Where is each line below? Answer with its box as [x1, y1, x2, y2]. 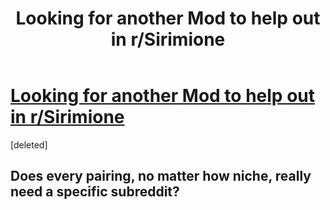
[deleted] [10, 138, 48, 151]
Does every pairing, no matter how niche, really [10, 168, 312, 185]
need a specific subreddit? [10, 183, 180, 201]
